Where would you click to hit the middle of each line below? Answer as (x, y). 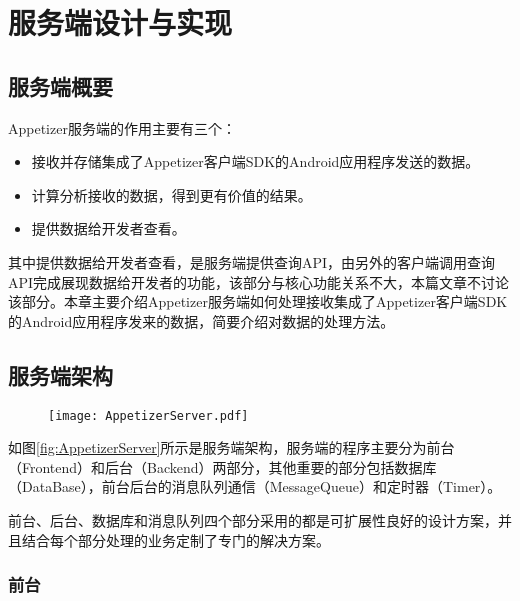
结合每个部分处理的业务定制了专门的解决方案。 (175, 539)
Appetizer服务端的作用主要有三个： (122, 127)
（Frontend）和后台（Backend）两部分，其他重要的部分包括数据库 (222, 466)
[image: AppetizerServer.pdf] (148, 415)
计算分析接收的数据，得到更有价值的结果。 (171, 194)
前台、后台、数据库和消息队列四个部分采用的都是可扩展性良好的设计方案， (253, 519)
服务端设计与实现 (120, 22)
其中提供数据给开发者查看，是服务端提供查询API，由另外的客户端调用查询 (252, 261)
